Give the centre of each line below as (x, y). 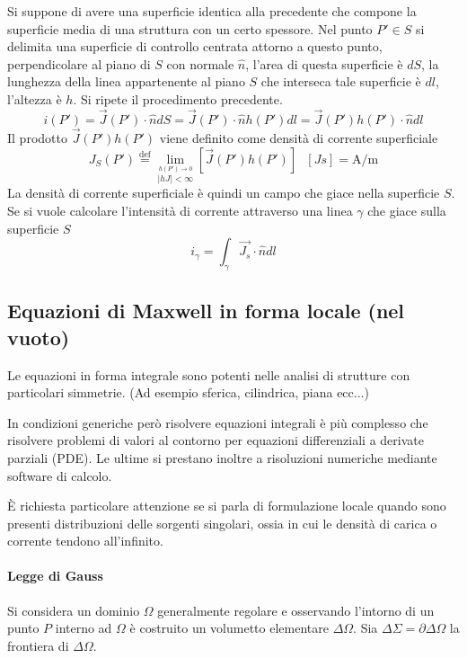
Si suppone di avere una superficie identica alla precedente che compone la (212, 11)
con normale (200, 63)
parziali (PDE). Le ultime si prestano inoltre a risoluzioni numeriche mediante (222, 457)
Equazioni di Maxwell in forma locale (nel (206, 311)
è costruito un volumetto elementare (229, 628)
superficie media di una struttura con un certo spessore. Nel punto (190, 28)
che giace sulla (407, 210)
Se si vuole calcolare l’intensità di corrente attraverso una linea (180, 210)
